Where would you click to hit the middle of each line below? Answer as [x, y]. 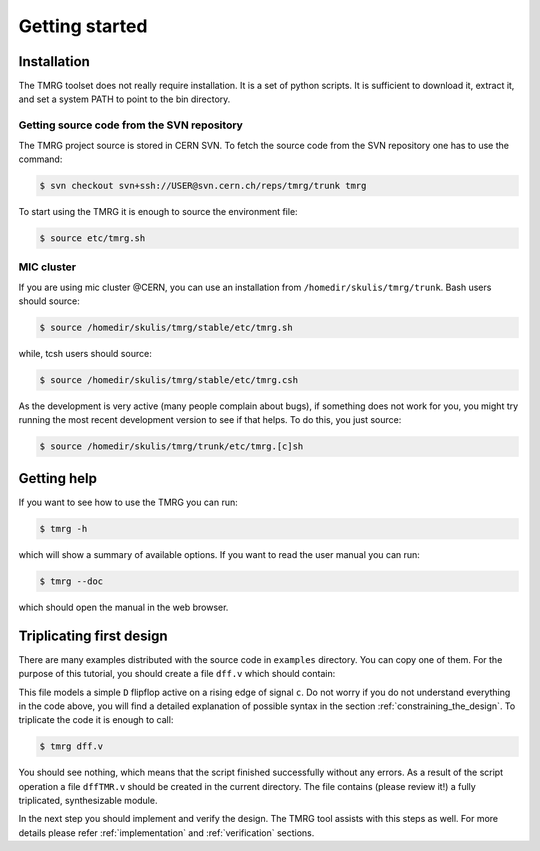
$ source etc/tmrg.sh [92, 238]
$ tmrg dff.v [71, 746]
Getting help [57, 478]
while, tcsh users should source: [85, 354]
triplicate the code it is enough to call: [96, 720]
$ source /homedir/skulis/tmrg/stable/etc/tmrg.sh [166, 328]
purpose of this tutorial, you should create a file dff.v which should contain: [177, 674]
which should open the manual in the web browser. [123, 607]
